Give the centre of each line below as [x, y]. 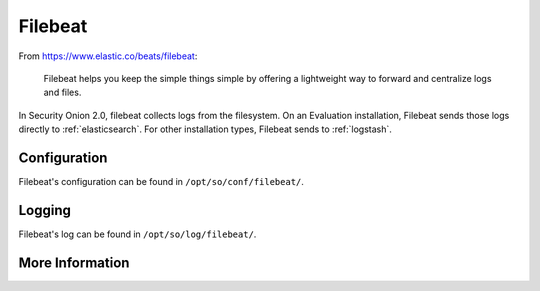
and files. [62, 92]
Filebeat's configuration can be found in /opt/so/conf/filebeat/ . [161, 182]
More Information [74, 262]
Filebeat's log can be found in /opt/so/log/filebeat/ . [137, 234]
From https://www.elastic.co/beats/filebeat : [108, 56]
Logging [45, 210]
